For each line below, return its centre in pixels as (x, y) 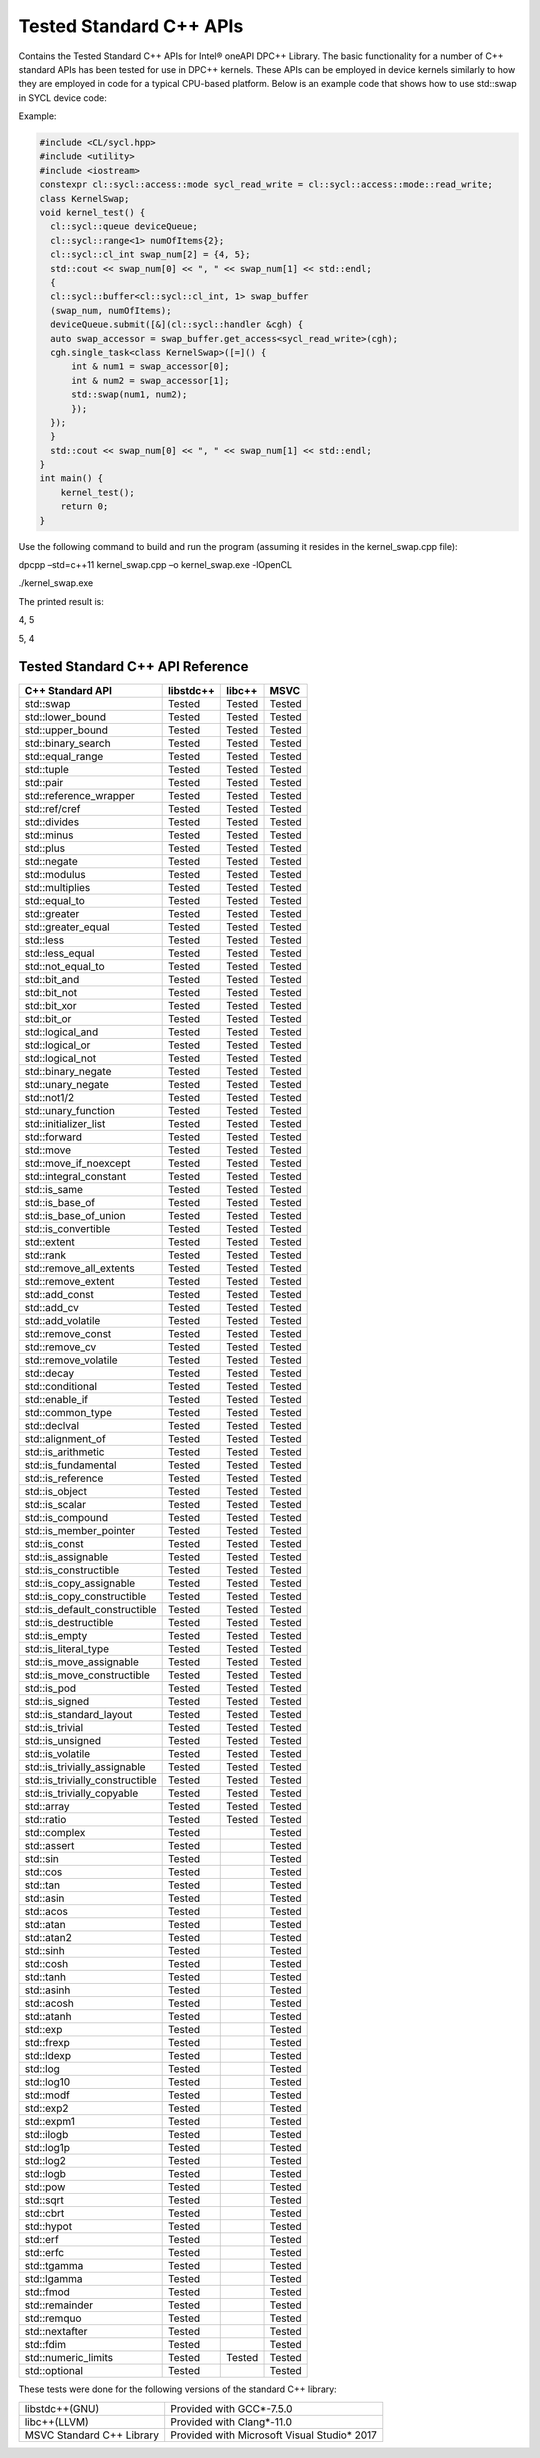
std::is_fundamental (70, 1465)
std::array (47, 1807)
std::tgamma (54, 2266)
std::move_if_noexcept (77, 1163)
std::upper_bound (66, 730)
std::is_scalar (55, 1505)
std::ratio (45, 1820)
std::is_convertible (67, 1229)
